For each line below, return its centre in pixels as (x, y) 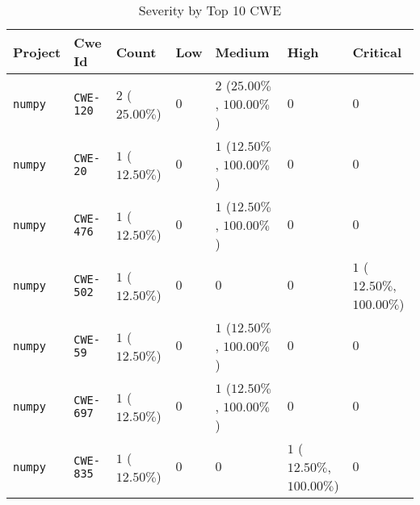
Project (37, 52)
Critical (377, 52)
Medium (242, 52)
